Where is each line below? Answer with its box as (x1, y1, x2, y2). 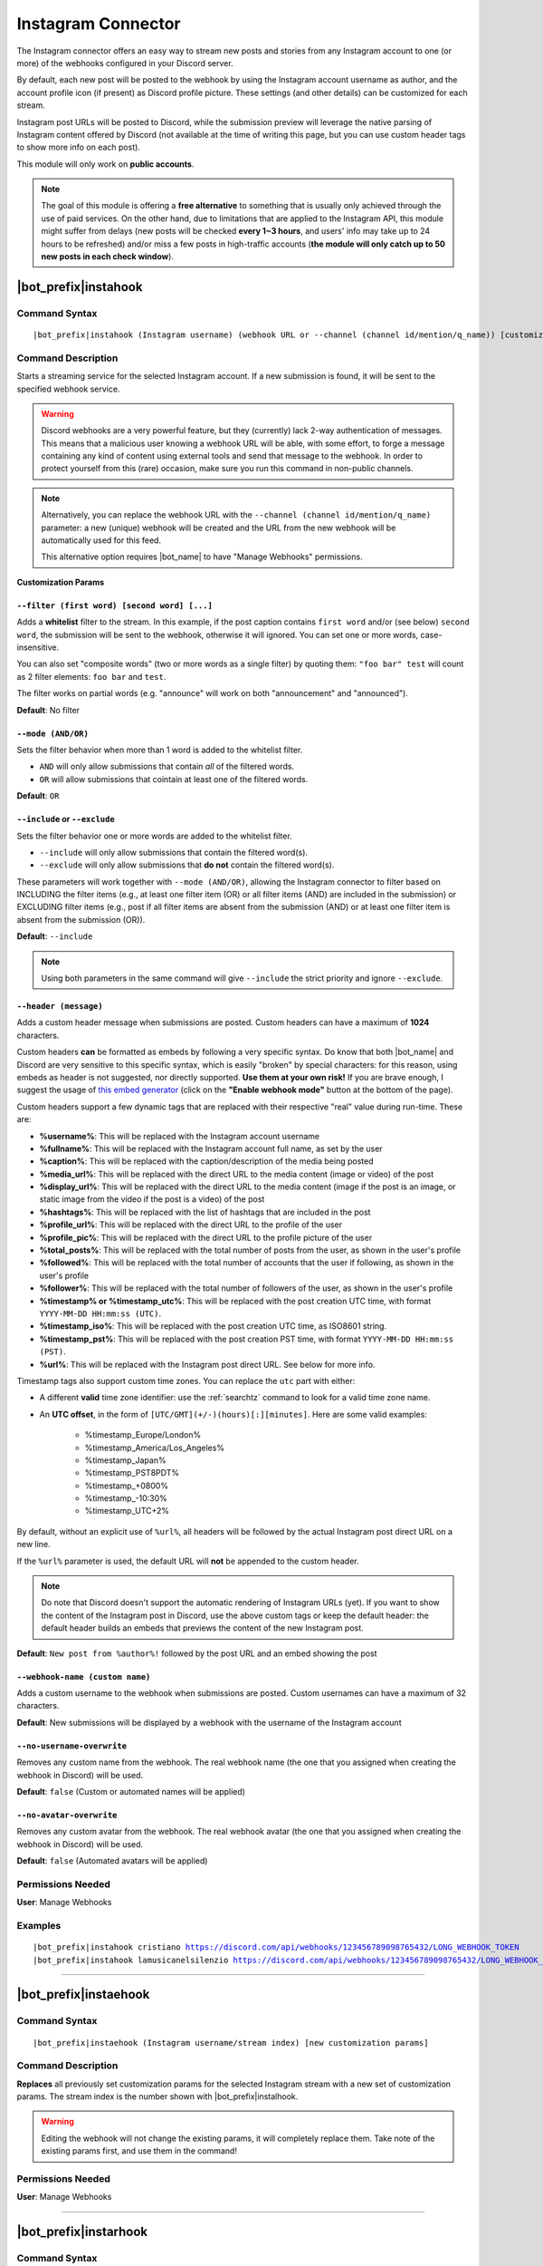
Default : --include (16, 931, 93, 942)
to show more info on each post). (16, 141, 140, 153)
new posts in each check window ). (41, 251, 174, 262)
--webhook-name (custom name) (16, 1671, 151, 1681)
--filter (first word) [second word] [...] (16, 600, 213, 611)
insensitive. (16, 642, 60, 653)
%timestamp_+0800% (84, 1480, 169, 1491)
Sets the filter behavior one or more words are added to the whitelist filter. (16, 830, 293, 841)
